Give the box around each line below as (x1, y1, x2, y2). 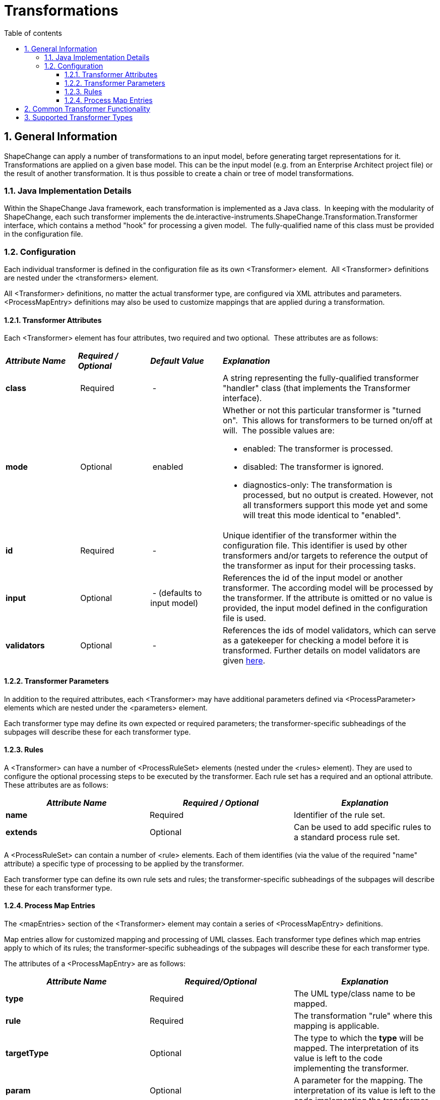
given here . (222, 655, 266, 666)
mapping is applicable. (293, 1020, 380, 1031)
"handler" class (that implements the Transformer (222, 383, 411, 394)
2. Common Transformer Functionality (24, 104, 150, 113)
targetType (6, 1048, 49, 1058)
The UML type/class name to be (293, 988, 415, 999)
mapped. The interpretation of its (293, 1042, 419, 1053)
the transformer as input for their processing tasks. (222, 561, 416, 571)
